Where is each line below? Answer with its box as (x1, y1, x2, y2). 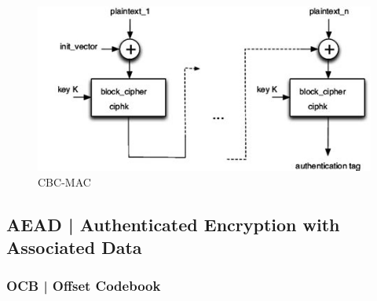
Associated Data (6, 235, 142, 259)
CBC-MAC (38, 173, 91, 190)
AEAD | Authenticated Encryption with (6, 212, 340, 236)
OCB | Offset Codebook (6, 276, 161, 296)
